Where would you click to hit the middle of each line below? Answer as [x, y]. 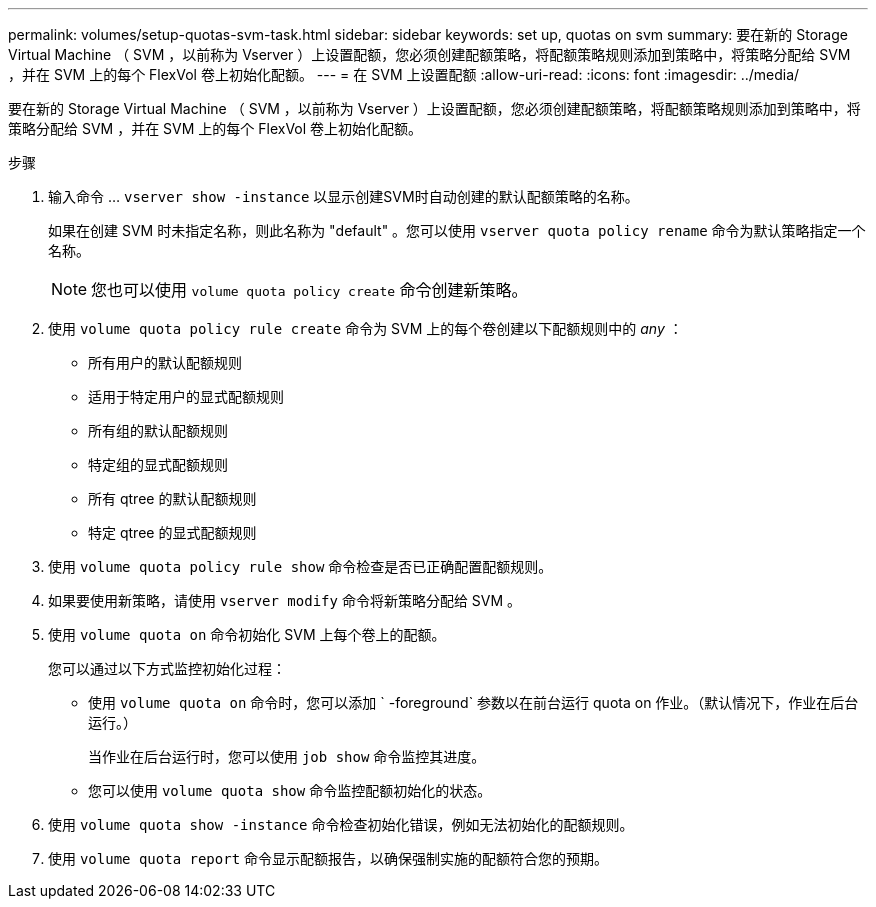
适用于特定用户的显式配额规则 [186, 396]
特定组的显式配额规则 [158, 464]
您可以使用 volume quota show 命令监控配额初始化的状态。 [290, 790]
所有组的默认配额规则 [158, 430]
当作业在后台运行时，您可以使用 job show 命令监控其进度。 [287, 756]
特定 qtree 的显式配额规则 [172, 532]
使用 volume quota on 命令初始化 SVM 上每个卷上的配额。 [247, 634]
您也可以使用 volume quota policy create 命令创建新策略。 [309, 290]
